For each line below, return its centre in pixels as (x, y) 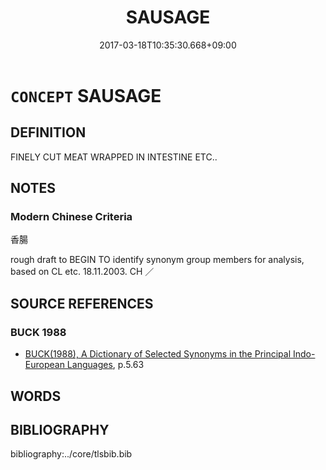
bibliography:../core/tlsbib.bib (71, 454)
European (44, 365)
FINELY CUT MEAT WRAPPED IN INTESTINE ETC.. (114, 157)
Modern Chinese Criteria (71, 217)
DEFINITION (48, 132)
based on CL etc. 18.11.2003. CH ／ (82, 272)
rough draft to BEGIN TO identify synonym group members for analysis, (157, 260)
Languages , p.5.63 (105, 365)
